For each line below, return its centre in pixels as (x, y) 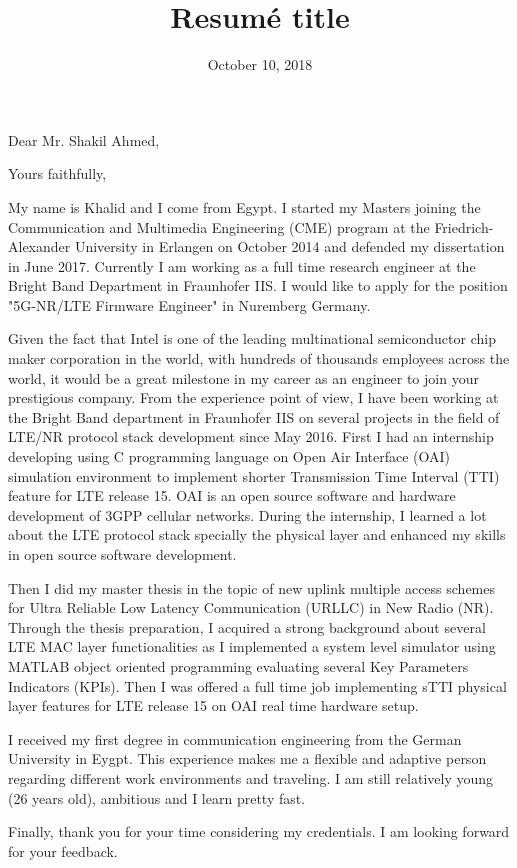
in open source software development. (122, 554)
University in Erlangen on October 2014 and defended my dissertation (289, 246)
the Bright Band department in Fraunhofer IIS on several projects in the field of (254, 416)
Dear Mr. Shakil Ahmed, (84, 139)
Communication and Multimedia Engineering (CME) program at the (219, 226)
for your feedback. (63, 850)
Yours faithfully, (57, 173)
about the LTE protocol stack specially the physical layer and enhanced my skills (257, 534)
